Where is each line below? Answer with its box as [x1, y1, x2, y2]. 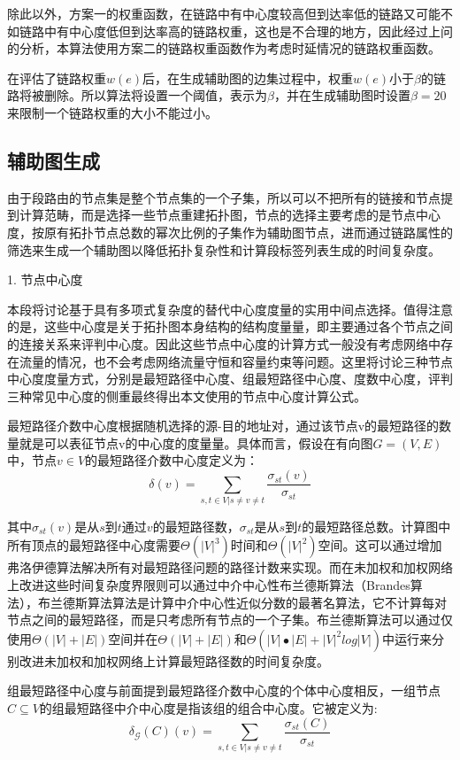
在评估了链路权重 [7, 68, 106, 87]
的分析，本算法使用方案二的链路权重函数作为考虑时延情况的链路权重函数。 [7, 39, 441, 58]
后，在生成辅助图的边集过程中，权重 [142, 68, 354, 87]
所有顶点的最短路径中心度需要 [7, 536, 180, 554]
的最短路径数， [152, 516, 240, 535]
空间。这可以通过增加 [318, 536, 442, 554]
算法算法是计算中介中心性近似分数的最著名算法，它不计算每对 [87, 593, 447, 611]
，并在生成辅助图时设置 [273, 86, 410, 105]
